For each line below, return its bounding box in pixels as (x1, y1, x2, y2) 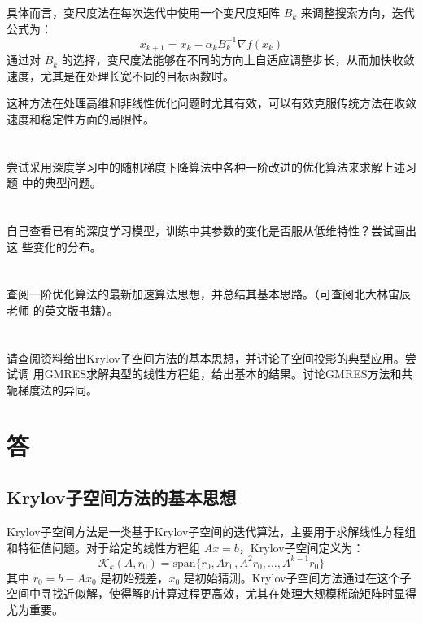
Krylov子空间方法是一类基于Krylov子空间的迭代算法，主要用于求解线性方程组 (7, 523, 416, 540)
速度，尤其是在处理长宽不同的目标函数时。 (7, 67, 234, 84)
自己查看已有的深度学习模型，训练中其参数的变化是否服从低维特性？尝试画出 (7, 222, 416, 239)
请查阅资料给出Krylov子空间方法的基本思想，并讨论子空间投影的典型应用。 (7, 349, 405, 366)
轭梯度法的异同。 (7, 381, 98, 399)
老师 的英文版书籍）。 (7, 302, 119, 319)
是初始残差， (100, 569, 169, 586)
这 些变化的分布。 (7, 237, 102, 255)
